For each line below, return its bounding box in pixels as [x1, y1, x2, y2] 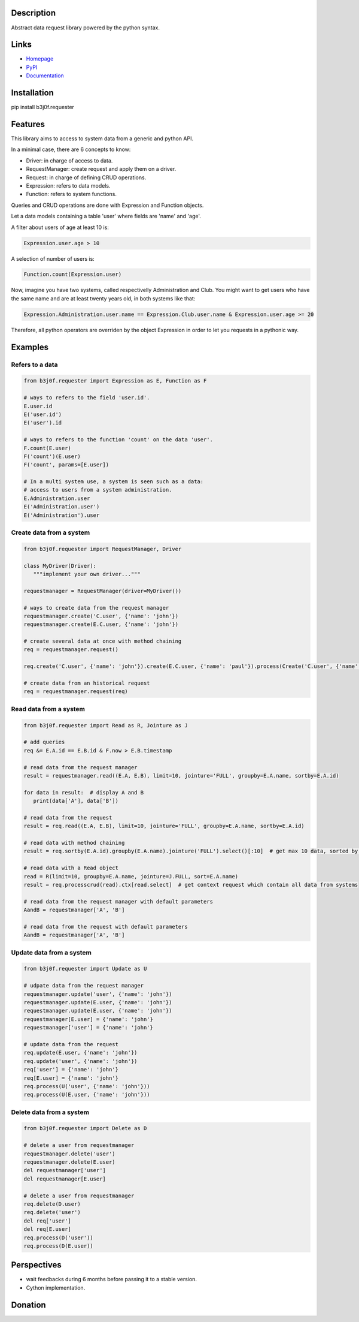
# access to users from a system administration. [23, 486, 172, 493]
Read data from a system [11, 704, 86, 713]
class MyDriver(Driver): [23, 562, 97, 569]
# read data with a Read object [23, 865, 119, 872]
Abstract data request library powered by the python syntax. [11, 24, 160, 31]
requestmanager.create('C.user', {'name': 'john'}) [23, 612, 179, 619]
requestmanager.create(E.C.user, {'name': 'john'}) [23, 621, 179, 628]
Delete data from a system [11, 1108, 90, 1116]
